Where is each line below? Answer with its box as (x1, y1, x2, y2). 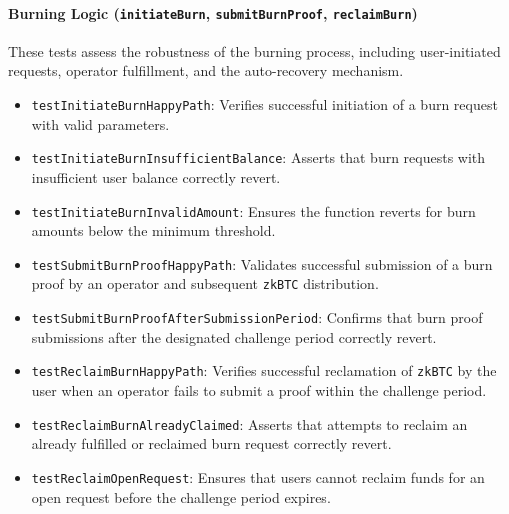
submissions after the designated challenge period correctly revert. (31, 326, 437, 347)
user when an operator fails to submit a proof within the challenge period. (31, 380, 487, 401)
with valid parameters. (31, 113, 170, 134)
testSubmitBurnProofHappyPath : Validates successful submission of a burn (31, 253, 493, 274)
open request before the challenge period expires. (31, 486, 331, 507)
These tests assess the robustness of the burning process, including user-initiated (8, 40, 501, 61)
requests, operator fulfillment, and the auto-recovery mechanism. (8, 60, 404, 81)
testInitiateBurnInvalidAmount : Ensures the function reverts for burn (31, 200, 476, 221)
